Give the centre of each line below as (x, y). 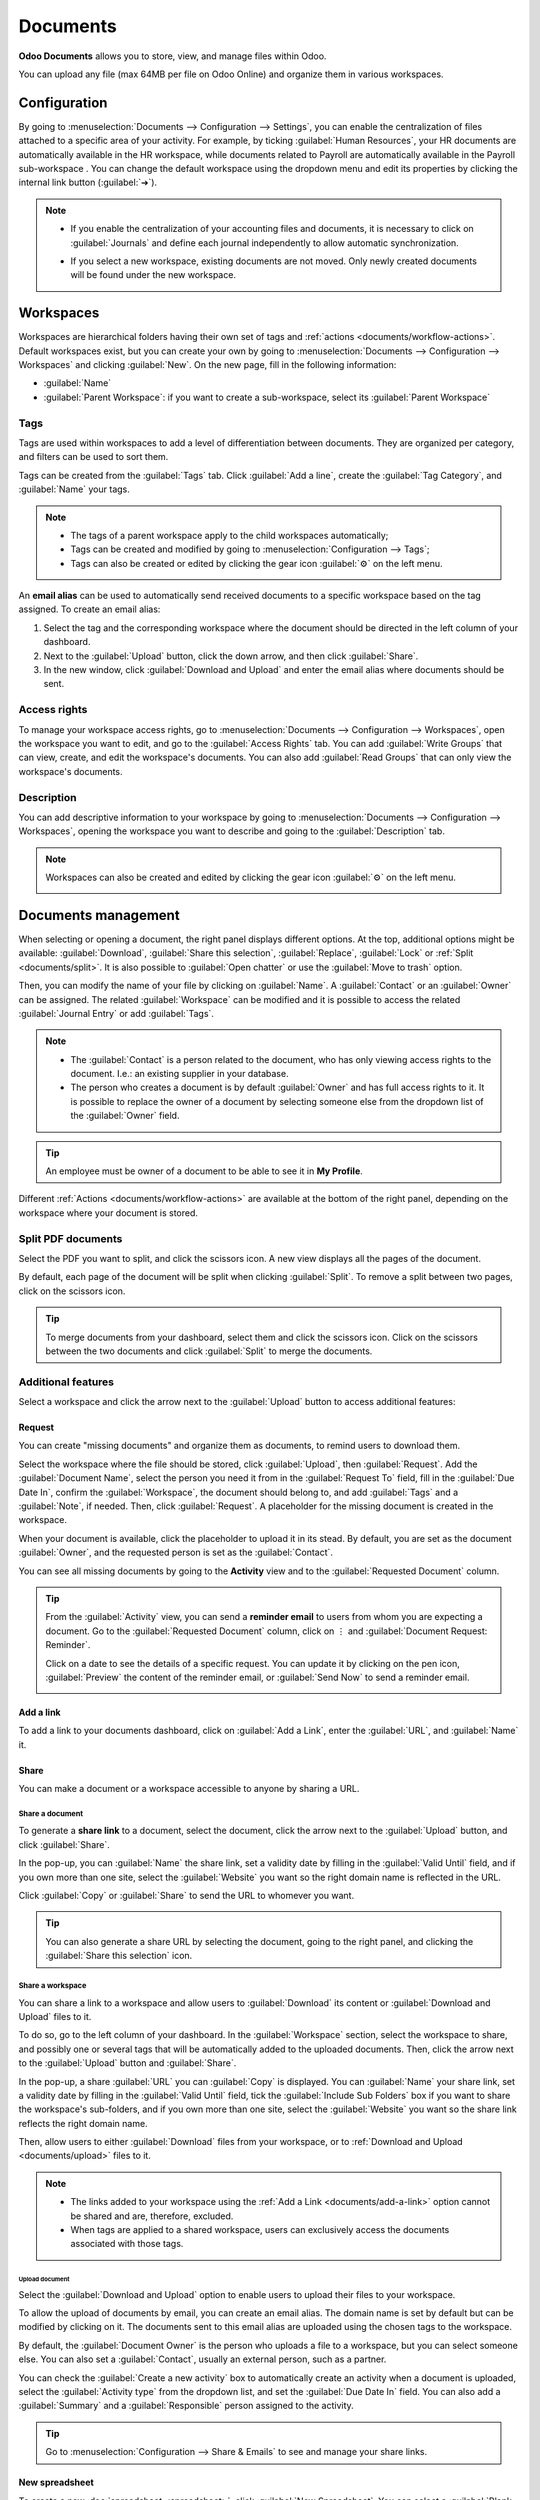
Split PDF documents (70, 1238)
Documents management (99, 915)
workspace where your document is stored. (108, 1212)
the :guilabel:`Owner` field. (125, 1116)
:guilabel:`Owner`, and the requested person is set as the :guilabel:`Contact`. (176, 1552)
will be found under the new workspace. (153, 275)
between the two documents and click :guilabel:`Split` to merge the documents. (209, 1351)
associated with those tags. (127, 2244)
